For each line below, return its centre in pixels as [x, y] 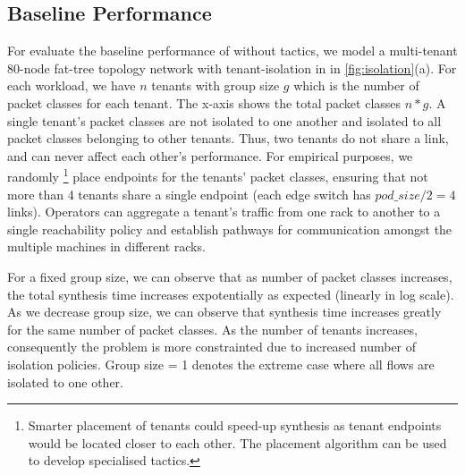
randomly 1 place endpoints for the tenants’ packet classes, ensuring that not [218, 175]
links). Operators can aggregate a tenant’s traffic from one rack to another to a [224, 212]
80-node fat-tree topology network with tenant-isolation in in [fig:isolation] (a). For [232, 68]
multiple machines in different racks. [106, 246]
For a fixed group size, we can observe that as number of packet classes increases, [230, 276]
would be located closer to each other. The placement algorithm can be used [237, 442]
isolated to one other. [66, 382]
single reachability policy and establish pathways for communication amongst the [230, 229]
